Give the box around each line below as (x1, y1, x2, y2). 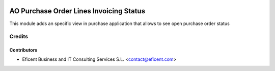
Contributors (9, 47, 38, 53)
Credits (9, 33, 28, 40)
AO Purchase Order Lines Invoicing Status (9, 7, 145, 15)
